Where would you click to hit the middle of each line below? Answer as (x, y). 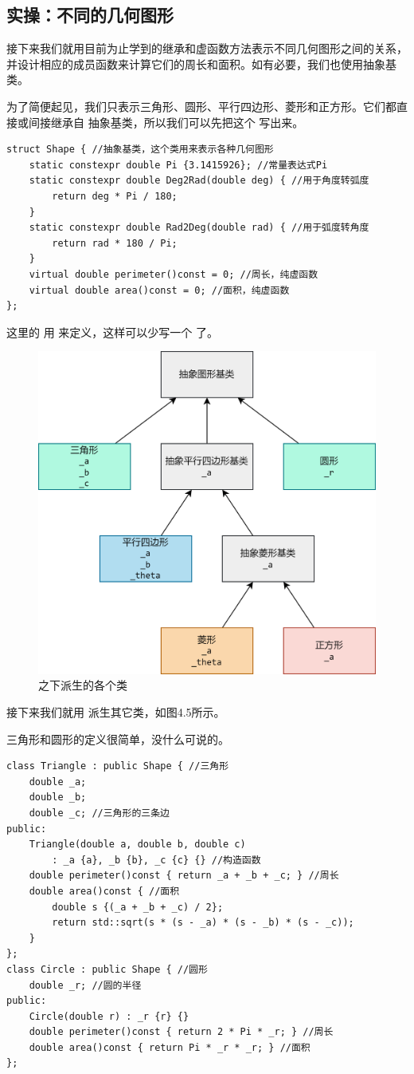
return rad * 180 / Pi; (115, 243)
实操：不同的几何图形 (90, 15)
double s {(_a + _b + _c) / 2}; (138, 907)
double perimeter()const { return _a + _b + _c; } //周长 (184, 876)
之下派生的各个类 (83, 685)
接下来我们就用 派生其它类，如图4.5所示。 (116, 712)
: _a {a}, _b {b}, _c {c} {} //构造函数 (156, 860)
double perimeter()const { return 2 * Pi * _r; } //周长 (181, 1032)
